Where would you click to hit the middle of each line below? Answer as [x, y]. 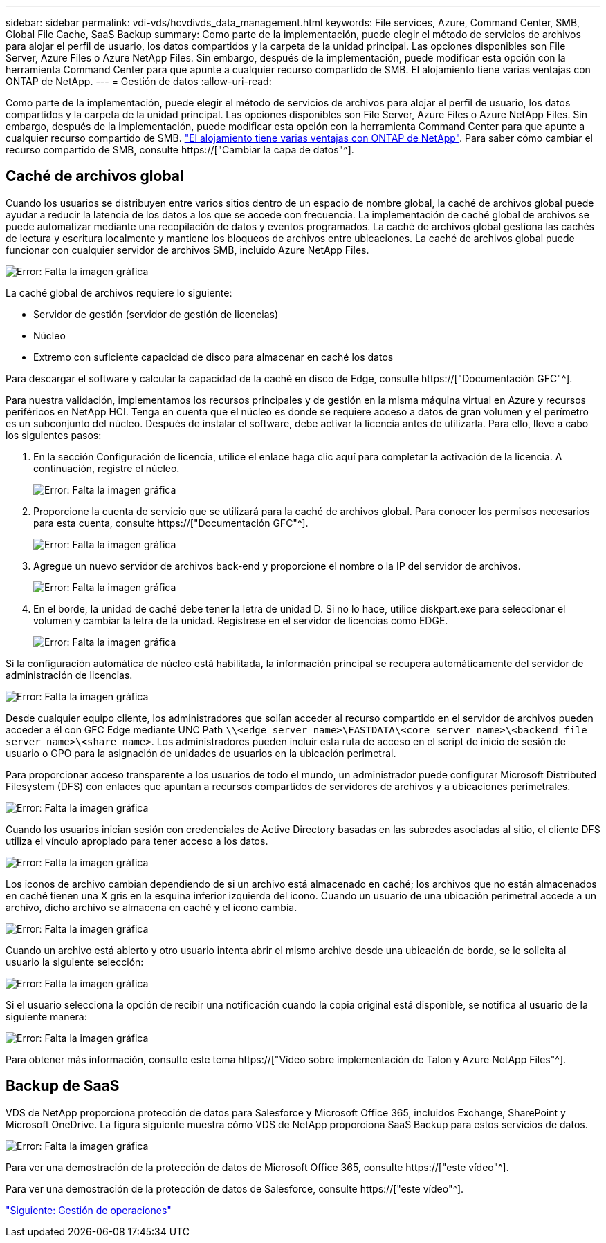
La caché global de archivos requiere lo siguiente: [119, 292]
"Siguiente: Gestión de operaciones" [89, 1210]
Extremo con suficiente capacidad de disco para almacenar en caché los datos [213, 357]
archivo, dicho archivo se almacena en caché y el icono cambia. [151, 907]
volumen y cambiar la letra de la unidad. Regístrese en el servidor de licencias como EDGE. [241, 620]
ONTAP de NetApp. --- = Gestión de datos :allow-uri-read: [139, 81]
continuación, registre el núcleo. [107, 468]
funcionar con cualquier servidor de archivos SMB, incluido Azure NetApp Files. [187, 250]
